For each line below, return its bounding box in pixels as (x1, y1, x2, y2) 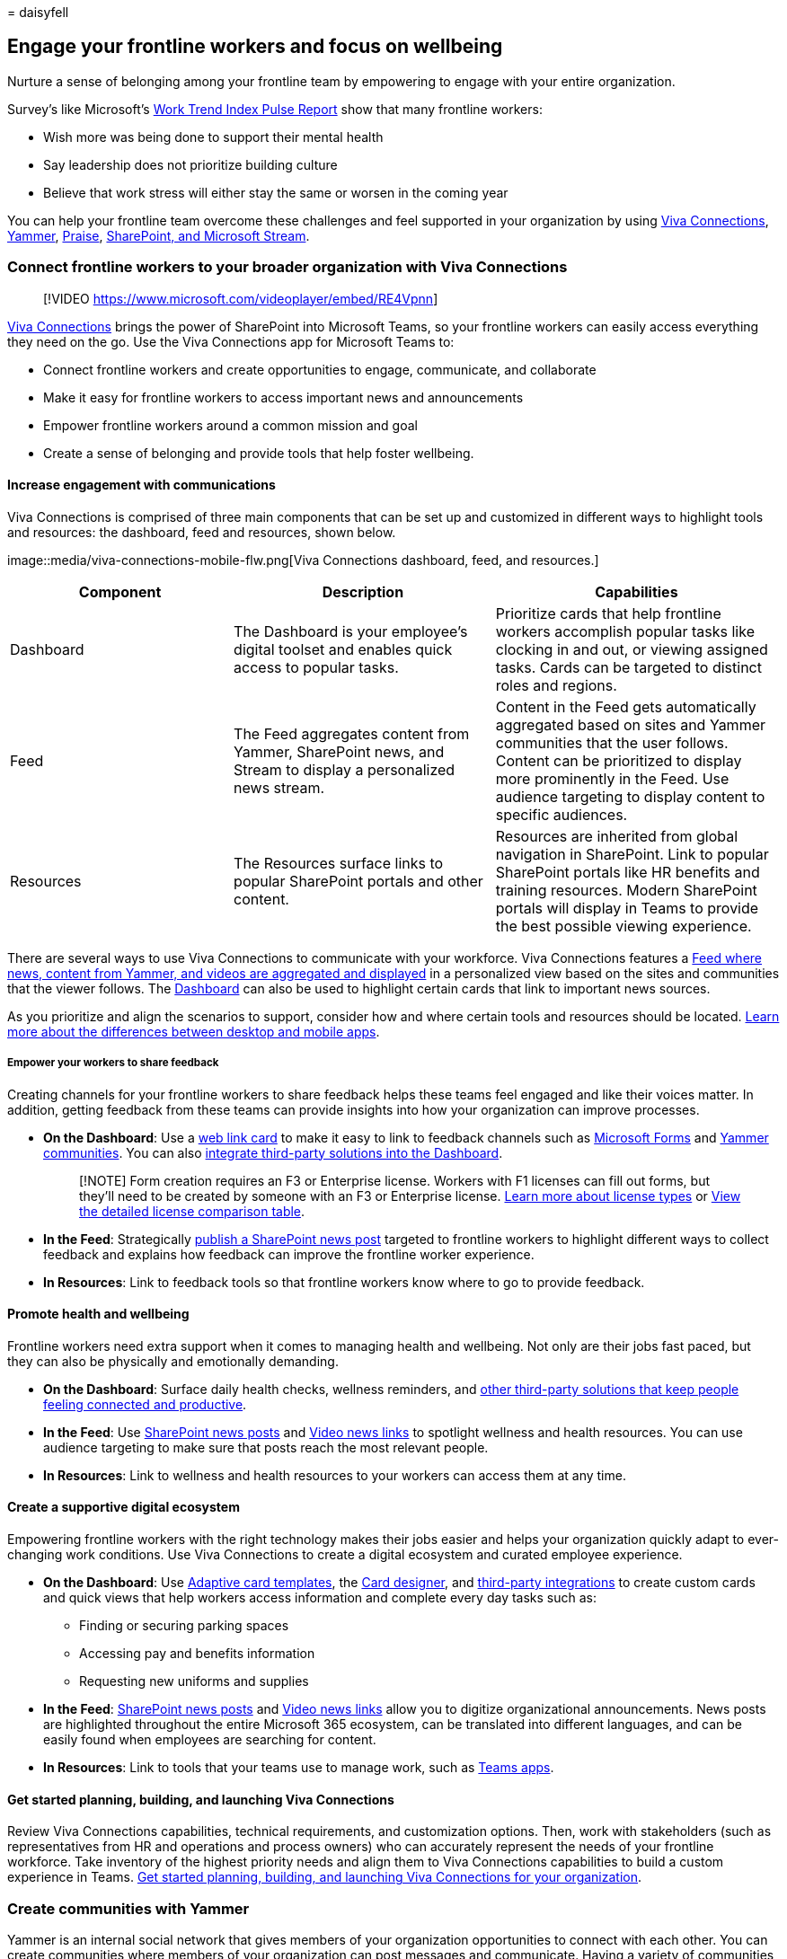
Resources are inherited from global (495, 826, 738, 845)
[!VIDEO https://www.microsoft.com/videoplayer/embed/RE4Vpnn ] (43, 290, 438, 306)
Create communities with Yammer (7, 1899, 250, 1918)
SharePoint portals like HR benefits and (495, 862, 760, 881)
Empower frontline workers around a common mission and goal (43, 417, 418, 433)
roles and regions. (495, 675, 617, 694)
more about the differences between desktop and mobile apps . (7, 1023, 380, 1039)
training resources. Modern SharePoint (495, 880, 757, 899)
